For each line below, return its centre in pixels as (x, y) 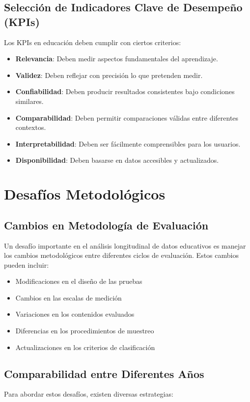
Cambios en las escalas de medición (69, 297)
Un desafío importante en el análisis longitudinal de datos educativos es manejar (125, 245)
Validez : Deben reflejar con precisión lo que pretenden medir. (109, 75)
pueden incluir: (27, 264)
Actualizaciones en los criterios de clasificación (85, 347)
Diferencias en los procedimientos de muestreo (85, 331)
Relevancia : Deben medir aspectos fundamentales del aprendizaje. (117, 59)
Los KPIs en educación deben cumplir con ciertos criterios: (93, 42)
